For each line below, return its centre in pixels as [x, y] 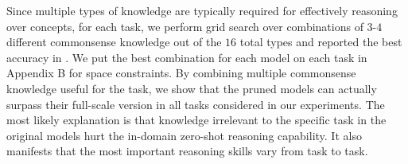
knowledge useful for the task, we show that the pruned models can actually [192, 88]
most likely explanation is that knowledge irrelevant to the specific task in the [196, 120]
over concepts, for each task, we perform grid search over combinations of [185, 26]
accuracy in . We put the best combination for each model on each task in [187, 57]
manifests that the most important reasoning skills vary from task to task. [187, 151]
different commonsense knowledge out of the [114, 42]
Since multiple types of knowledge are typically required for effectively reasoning [202, 10]
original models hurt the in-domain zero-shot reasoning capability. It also [184, 135]
